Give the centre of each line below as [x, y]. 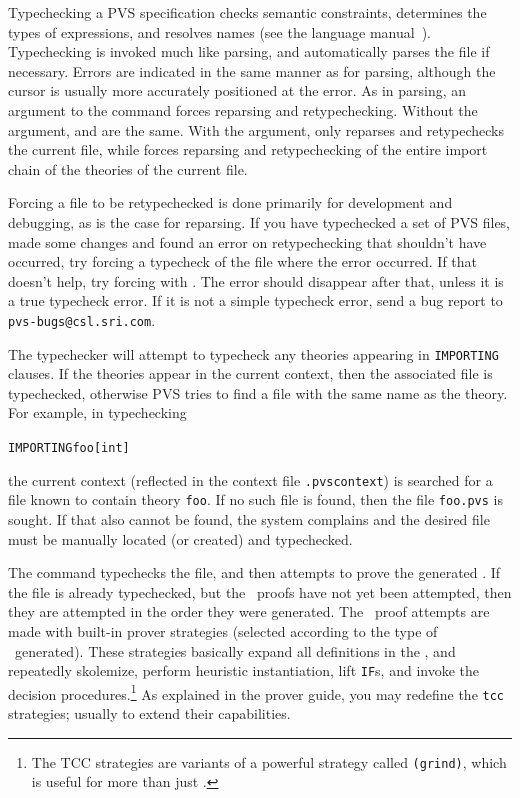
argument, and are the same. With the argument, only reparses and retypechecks [256, 129]
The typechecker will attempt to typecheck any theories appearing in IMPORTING [253, 353]
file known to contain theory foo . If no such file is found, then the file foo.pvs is [256, 499]
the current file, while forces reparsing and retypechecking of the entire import [248, 149]
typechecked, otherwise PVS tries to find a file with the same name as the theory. [258, 392]
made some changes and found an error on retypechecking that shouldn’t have [247, 241]
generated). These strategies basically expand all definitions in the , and [235, 650]
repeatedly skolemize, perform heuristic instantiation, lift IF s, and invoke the [243, 670]
